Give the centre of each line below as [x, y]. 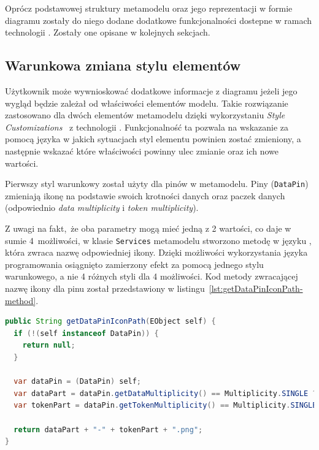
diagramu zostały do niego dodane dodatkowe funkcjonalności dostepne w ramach [159, 20]
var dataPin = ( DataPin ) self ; [78, 382]
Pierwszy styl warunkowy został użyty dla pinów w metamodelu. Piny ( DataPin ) [157, 184]
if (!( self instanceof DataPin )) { [86, 333]
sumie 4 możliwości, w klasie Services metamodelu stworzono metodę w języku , [158, 240]
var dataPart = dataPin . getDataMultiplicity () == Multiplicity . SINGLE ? [165, 393]
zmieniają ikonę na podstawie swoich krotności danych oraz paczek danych [145, 195]
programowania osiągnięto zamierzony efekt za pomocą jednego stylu [134, 264]
